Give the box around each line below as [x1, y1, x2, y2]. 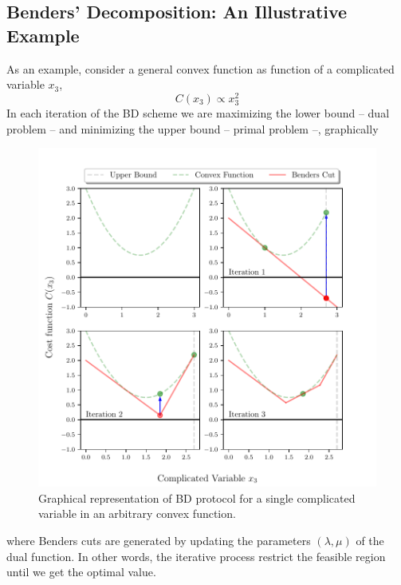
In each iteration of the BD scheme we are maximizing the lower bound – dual [6, 105, 390, 121]
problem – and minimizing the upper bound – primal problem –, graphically [6, 120, 379, 137]
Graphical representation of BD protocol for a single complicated [38, 489, 356, 506]
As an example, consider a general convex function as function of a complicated [6, 60, 395, 77]
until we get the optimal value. [6, 563, 156, 580]
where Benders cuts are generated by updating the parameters [6, 531, 311, 548]
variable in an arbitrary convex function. [38, 505, 236, 522]
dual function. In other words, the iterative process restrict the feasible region [6, 547, 386, 564]
